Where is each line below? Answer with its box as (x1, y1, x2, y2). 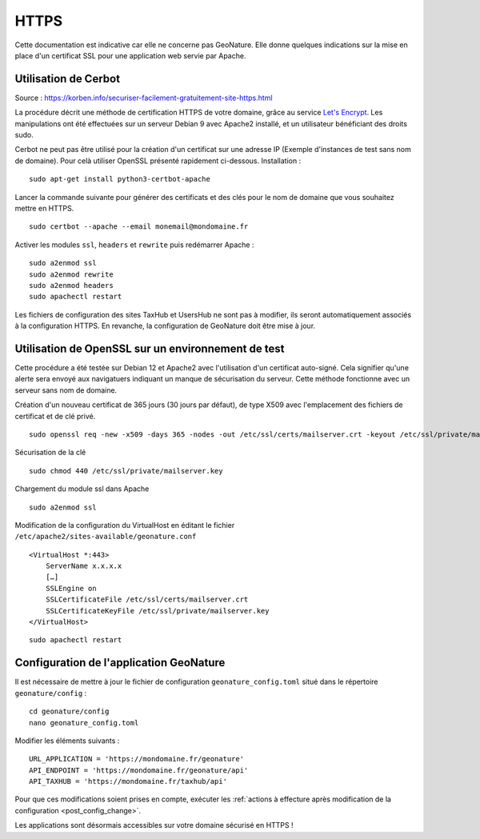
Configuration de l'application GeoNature (14, 656, 226, 669)
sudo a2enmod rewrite (29, 270, 114, 279)
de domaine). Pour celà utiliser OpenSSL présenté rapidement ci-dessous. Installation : (14, 156, 302, 166)
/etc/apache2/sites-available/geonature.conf (14, 532, 197, 541)
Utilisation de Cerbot (14, 72, 120, 86)
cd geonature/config (29, 707, 110, 716)
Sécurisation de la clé (14, 448, 86, 457)
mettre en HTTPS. (14, 203, 74, 213)
